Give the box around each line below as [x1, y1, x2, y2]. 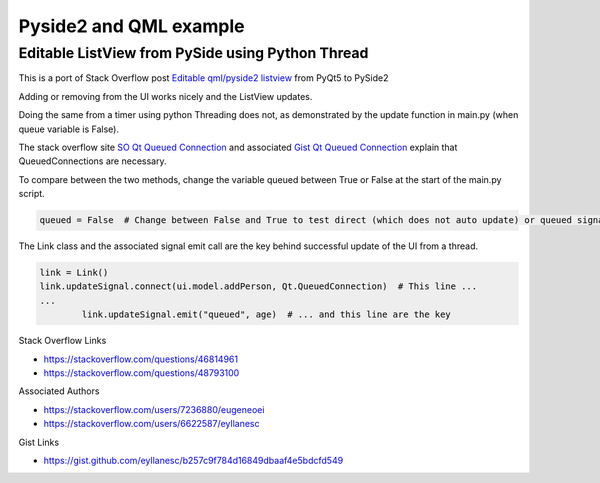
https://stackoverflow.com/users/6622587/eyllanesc [43, 418, 260, 430]
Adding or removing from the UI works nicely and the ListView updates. [18, 90, 313, 102]
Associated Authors [18, 385, 100, 397]
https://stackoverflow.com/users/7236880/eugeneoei [43, 403, 265, 415]
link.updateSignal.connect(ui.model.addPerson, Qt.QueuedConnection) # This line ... [39, 281, 478, 292]
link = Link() [39, 267, 109, 279]
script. [18, 188, 45, 200]
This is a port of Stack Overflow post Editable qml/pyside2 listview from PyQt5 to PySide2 [18, 72, 389, 84]
